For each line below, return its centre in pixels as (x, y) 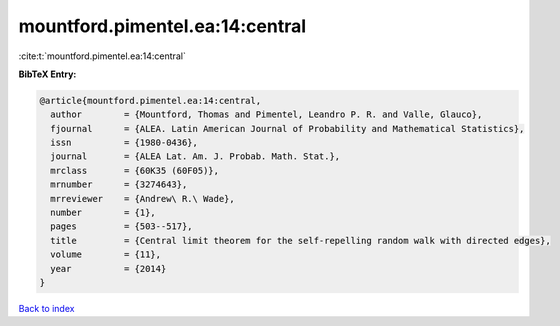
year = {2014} (108, 268)
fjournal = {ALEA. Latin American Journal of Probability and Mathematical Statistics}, (287, 128)
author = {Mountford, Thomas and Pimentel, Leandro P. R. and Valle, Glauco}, (266, 114)
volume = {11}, (106, 254)
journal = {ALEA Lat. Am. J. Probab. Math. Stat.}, (195, 156)
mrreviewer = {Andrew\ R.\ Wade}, (142, 198)
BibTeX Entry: (47, 74)
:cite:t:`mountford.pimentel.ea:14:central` (102, 56)
